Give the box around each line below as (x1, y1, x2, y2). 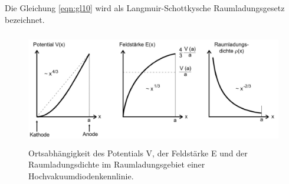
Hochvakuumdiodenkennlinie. (28, 169, 134, 182)
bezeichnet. (5, 13, 45, 25)
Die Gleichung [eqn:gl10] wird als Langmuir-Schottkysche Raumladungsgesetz (5, 2, 285, 14)
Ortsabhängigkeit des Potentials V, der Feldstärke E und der (28, 146, 248, 159)
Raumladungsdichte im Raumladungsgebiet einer (28, 158, 205, 170)
